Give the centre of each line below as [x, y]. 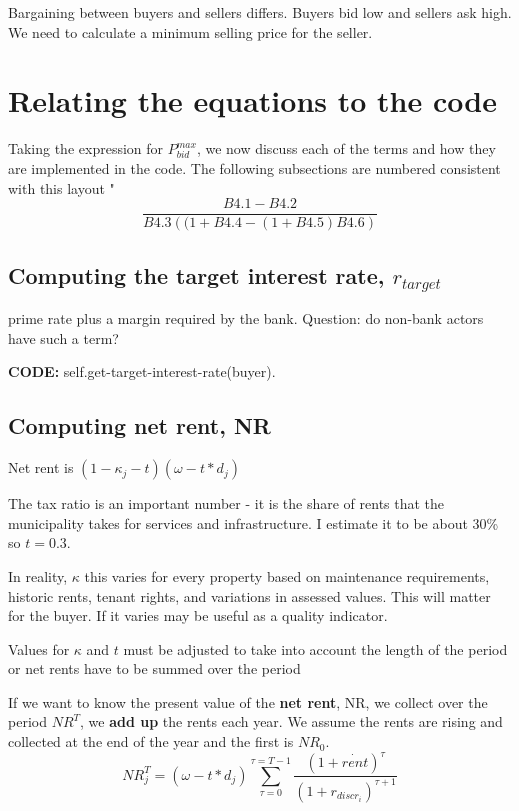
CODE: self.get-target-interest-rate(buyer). [142, 371]
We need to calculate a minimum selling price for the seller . [190, 31]
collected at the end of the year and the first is [151, 741]
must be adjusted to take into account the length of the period [315, 648]
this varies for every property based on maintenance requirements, [287, 575]
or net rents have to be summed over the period [154, 668]
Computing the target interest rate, [196, 274]
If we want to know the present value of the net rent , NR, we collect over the [248, 701]
